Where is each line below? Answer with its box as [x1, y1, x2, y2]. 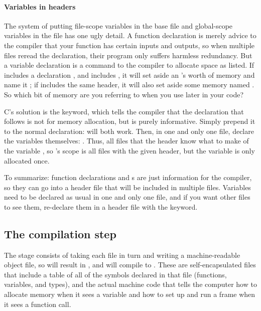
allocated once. [4, 155, 50, 166]
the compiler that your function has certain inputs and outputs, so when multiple [4, 40, 255, 50]
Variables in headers [4, 1, 76, 12]
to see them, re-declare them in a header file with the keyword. [4, 201, 198, 212]
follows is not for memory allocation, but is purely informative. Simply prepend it [4, 116, 255, 126]
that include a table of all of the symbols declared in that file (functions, [4, 269, 227, 279]
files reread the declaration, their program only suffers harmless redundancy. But [4, 50, 252, 60]
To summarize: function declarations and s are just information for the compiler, [4, 172, 252, 183]
